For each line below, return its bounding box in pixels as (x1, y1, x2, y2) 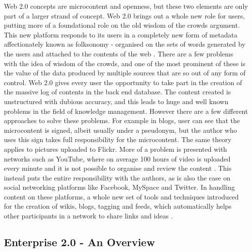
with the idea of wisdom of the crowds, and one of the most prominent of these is (4, 58, 246, 68)
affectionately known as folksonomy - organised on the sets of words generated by (4, 39, 246, 49)
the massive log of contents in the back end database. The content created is (4, 87, 231, 97)
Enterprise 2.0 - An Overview (4, 234, 155, 250)
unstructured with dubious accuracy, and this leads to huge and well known (4, 96, 229, 106)
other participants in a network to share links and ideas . (4, 211, 173, 221)
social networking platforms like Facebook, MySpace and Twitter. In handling (4, 182, 235, 192)
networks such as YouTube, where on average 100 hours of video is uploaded (4, 153, 231, 163)
